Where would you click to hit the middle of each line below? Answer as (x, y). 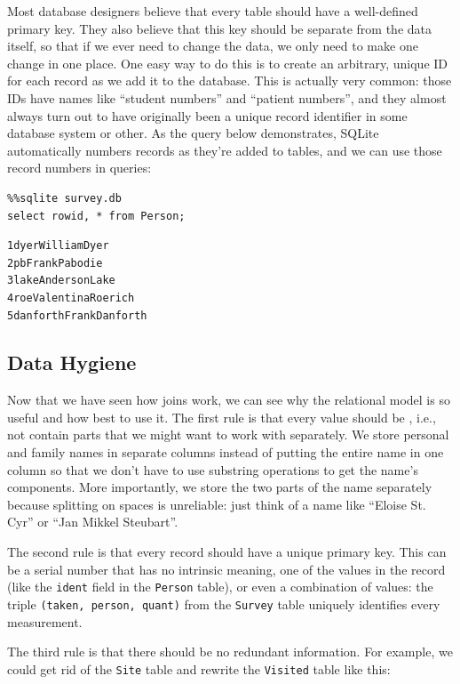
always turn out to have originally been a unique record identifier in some (207, 115)
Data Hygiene (72, 362)
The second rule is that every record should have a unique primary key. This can (227, 552)
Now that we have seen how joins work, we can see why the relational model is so (229, 400)
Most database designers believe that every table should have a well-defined (213, 11)
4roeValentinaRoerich (71, 298)
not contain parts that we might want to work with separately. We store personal (228, 435)
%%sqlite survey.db (64, 198)
